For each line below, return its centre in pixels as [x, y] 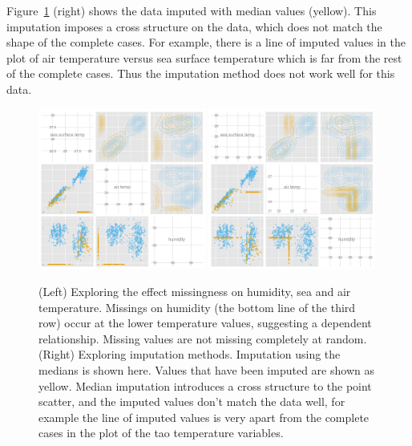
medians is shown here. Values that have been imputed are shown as [206, 370]
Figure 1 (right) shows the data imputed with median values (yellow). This [192, 10]
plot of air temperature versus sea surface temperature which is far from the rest [204, 57]
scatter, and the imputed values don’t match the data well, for [192, 401]
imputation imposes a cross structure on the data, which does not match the [194, 26]
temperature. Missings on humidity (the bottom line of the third [197, 307]
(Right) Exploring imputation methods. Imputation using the [190, 354]
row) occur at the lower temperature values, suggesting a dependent [205, 323]
